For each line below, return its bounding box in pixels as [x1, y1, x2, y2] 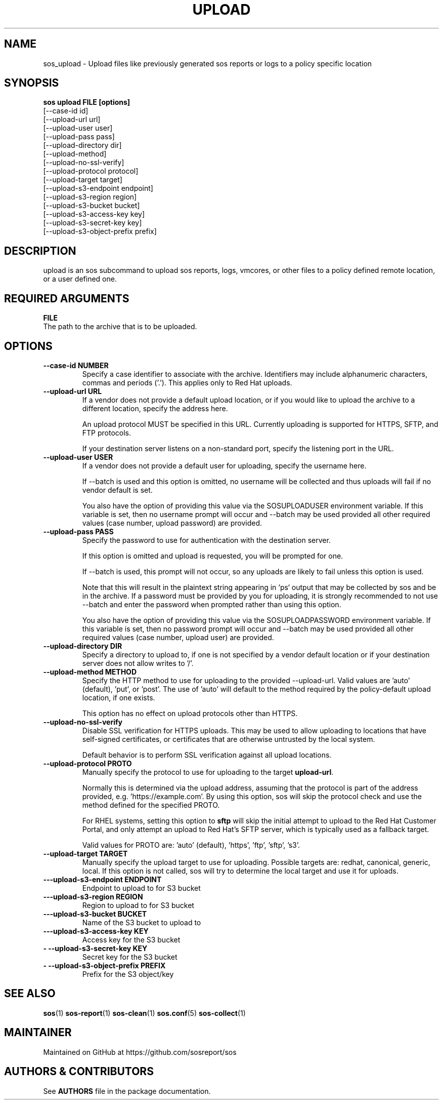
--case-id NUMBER [43, 361, 109, 370]
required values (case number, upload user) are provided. [82, 633, 274, 642]
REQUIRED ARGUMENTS [4, 292, 129, 305]
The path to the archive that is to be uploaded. [43, 322, 197, 331]
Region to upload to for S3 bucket [82, 900, 194, 910]
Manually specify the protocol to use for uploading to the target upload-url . [82, 767, 334, 776]
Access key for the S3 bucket [82, 935, 181, 944]
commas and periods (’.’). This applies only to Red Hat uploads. [82, 378, 292, 387]
